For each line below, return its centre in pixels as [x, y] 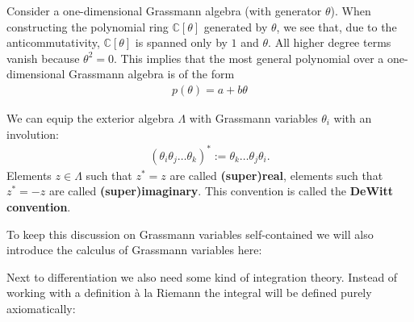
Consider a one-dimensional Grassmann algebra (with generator [164, 10]
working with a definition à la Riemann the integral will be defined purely [189, 293]
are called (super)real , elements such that [276, 175]
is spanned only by [181, 42]
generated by [236, 26]
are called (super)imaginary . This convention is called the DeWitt [221, 191]
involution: [33, 134]
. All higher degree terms [330, 42]
